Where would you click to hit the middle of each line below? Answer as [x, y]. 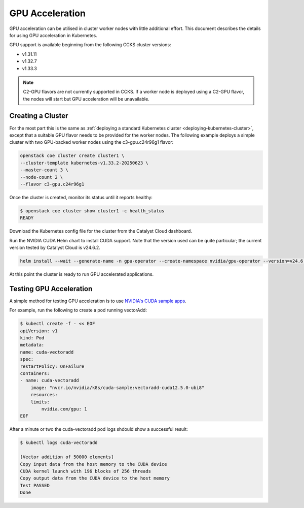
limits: [40, 402]
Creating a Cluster [39, 116]
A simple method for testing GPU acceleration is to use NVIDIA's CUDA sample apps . [98, 301]
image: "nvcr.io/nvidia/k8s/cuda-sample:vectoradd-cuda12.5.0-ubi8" [118, 388]
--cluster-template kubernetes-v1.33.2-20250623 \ [84, 163]
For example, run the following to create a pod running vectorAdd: [78, 310]
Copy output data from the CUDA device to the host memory [95, 478]
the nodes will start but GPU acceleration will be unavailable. [86, 99]
